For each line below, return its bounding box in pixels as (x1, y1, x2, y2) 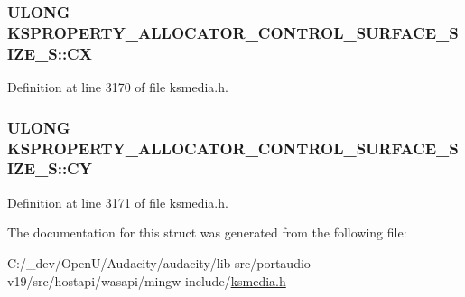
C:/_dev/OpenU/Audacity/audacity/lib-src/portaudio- (7, 253, 315, 272)
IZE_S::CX (7, 42, 92, 64)
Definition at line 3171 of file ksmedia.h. (7, 192, 228, 211)
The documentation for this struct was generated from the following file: (7, 223, 407, 242)
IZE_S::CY (7, 157, 92, 180)
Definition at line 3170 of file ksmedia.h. (7, 78, 228, 97)
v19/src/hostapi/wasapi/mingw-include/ (7, 271, 231, 290)
